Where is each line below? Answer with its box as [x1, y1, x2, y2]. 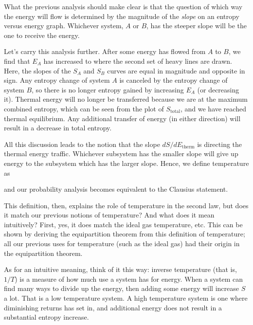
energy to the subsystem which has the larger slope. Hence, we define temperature [4, 158, 249, 168]
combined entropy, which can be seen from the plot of [4, 103, 164, 113]
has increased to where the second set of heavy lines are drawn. [43, 55, 232, 66]
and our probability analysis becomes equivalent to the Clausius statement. [4, 184, 228, 194]
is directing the [197, 139, 242, 149]
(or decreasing [197, 84, 239, 94]
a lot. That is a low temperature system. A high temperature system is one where [4, 293, 248, 303]
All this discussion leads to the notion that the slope [4, 139, 160, 149]
